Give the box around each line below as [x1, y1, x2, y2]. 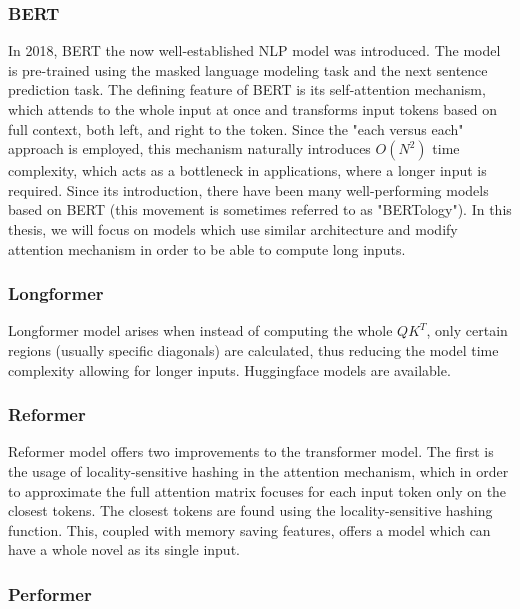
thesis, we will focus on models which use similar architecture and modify [8, 218, 458, 239]
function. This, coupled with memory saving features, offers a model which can [8, 519, 491, 540]
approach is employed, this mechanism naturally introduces [8, 138, 371, 159]
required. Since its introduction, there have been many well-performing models [8, 179, 489, 200]
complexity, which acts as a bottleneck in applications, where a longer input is [8, 160, 487, 181]
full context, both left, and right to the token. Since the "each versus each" [8, 118, 464, 139]
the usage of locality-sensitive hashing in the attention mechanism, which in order [8, 460, 509, 481]
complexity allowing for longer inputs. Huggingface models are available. [8, 359, 451, 380]
